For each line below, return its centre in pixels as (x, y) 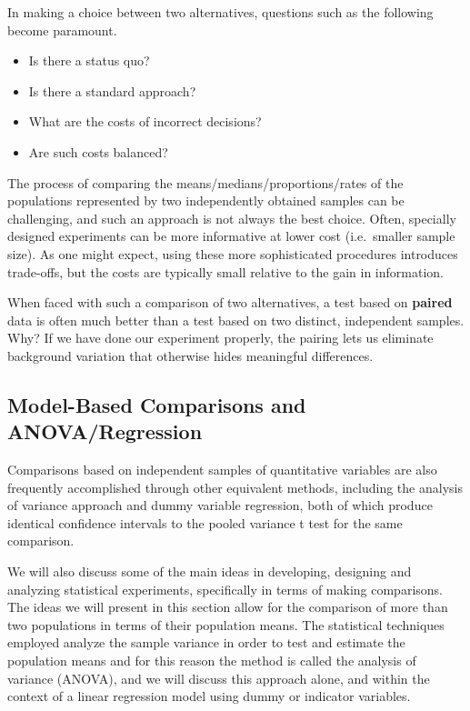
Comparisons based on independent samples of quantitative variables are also (222, 470)
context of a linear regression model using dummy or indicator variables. (209, 696)
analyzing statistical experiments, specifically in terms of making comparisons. (225, 589)
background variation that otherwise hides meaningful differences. (190, 355)
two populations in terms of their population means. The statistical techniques (226, 624)
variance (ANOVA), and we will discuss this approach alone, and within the (219, 678)
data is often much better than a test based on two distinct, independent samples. (236, 320)
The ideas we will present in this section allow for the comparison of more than (228, 607)
